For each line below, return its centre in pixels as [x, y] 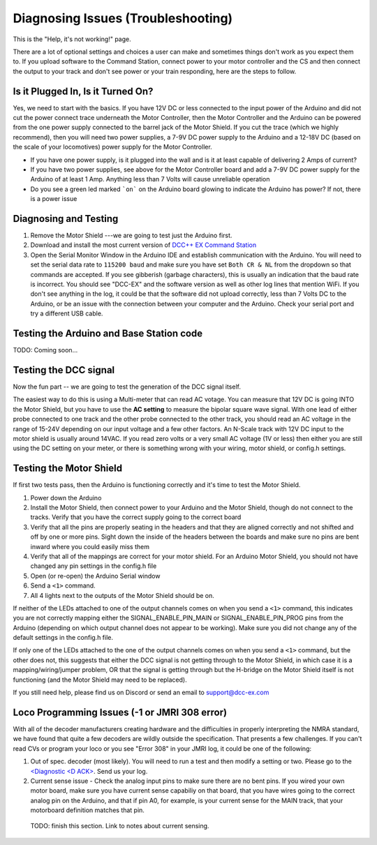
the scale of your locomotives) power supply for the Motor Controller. [112, 147]
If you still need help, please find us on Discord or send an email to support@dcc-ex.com [141, 693]
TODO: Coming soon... [45, 350]
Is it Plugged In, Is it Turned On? [83, 91]
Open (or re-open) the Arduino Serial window [95, 576]
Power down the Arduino [66, 498]
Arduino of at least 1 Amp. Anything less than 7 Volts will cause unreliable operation [150, 179]
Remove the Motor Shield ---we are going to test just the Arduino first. [131, 235]
